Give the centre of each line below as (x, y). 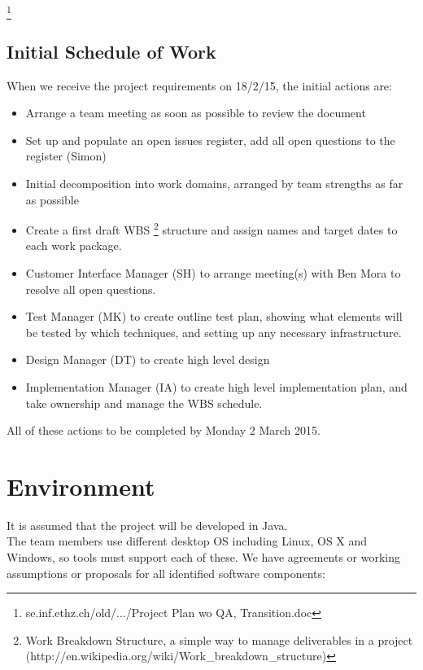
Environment (81, 486)
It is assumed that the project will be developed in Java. (147, 525)
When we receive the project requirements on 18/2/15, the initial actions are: (199, 85)
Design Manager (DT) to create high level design (148, 359)
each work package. (74, 245)
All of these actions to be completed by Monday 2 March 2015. (164, 430)
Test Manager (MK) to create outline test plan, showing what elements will (214, 316)
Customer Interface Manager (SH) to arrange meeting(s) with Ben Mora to (213, 272)
